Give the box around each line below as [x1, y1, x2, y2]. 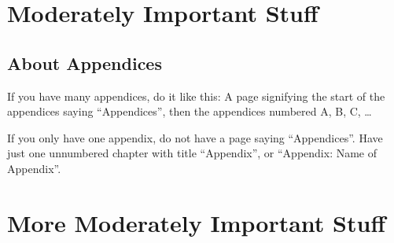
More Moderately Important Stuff [7, 206, 386, 238]
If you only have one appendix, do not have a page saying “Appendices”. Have [7, 129, 383, 145]
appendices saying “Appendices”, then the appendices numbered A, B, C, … [7, 103, 372, 120]
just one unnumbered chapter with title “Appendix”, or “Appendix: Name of [7, 145, 377, 161]
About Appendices [7, 50, 162, 75]
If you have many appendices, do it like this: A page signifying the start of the [7, 87, 385, 104]
